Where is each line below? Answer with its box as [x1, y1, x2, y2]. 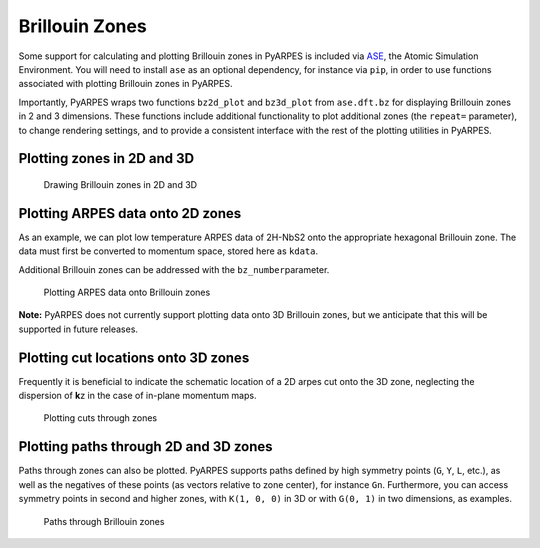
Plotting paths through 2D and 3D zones [18, 438, 274, 455]
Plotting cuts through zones [43, 412, 158, 424]
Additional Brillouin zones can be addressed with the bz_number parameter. [18, 263, 330, 275]
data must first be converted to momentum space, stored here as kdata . [18, 245, 319, 257]
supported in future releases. [18, 323, 139, 335]
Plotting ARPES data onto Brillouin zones [43, 286, 211, 298]
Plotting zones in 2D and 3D [18, 150, 195, 167]
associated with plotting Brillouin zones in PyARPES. [18, 78, 233, 90]
